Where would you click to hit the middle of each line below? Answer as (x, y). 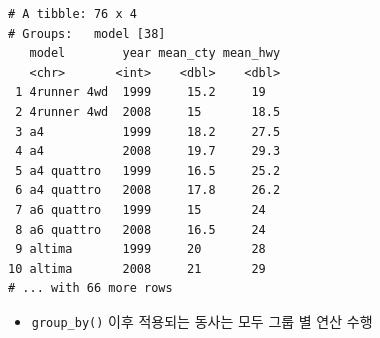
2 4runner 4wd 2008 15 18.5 (148, 111)
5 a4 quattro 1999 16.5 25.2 (148, 170)
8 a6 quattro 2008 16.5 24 (140, 229)
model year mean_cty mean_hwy (155, 53)
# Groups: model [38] (87, 33)
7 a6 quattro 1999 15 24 (140, 209)
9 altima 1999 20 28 (140, 249)
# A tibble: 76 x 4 (72, 14)
